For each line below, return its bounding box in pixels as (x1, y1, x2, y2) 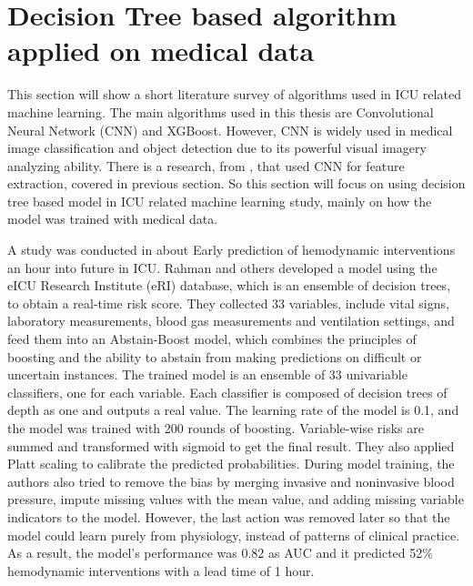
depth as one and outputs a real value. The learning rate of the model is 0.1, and (7, 400, 459, 419)
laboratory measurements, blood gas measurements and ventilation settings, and (7, 311, 455, 330)
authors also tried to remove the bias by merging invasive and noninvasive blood (7, 471, 455, 490)
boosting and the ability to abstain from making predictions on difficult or (7, 347, 422, 366)
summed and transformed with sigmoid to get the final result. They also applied (7, 436, 455, 455)
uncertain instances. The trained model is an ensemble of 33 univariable (7, 365, 408, 384)
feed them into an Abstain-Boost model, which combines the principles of (7, 329, 417, 349)
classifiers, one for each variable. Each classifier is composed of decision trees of (7, 382, 448, 401)
